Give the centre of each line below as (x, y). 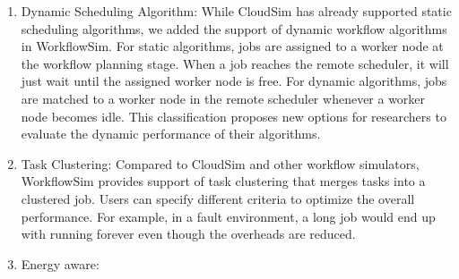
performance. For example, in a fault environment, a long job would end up (228, 216)
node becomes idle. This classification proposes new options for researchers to (234, 116)
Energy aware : (60, 263)
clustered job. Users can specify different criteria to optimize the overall (218, 198)
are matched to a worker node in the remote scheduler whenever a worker (223, 98)
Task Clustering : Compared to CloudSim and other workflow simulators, (220, 163)
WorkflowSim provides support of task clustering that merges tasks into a (223, 181)
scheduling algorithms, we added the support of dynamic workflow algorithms (234, 28)
